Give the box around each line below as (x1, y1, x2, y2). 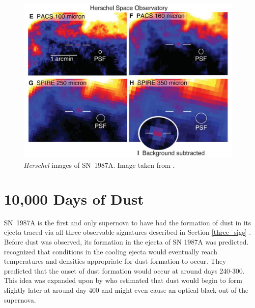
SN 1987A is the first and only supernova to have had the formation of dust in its (4, 217, 251, 227)
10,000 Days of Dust (4, 188, 144, 209)
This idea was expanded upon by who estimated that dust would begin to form (4, 275, 242, 285)
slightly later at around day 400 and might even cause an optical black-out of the (4, 284, 249, 295)
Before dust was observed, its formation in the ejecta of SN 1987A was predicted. (4, 236, 249, 246)
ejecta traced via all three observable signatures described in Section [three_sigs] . (4, 227, 251, 237)
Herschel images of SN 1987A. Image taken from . (24, 160, 175, 170)
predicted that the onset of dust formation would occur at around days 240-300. (4, 265, 245, 276)
